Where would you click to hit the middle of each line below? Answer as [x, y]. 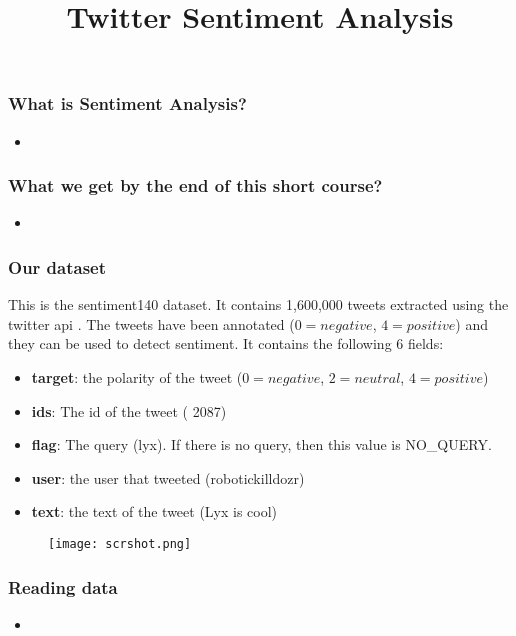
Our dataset [57, 267]
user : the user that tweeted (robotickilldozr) [168, 477]
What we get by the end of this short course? [195, 185]
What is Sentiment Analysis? [127, 103]
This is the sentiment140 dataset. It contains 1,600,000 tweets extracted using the [258, 304]
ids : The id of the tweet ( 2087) [129, 410]
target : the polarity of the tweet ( [137, 377]
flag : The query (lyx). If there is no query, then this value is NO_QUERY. [261, 444]
